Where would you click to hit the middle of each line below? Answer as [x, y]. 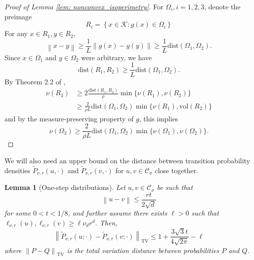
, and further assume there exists [118, 213]
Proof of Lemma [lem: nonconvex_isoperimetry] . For [84, 6]
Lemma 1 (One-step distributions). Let [65, 187]
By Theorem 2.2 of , [35, 81]
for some [18, 213]
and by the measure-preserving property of [69, 118]
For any [16, 33]
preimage [18, 16]
